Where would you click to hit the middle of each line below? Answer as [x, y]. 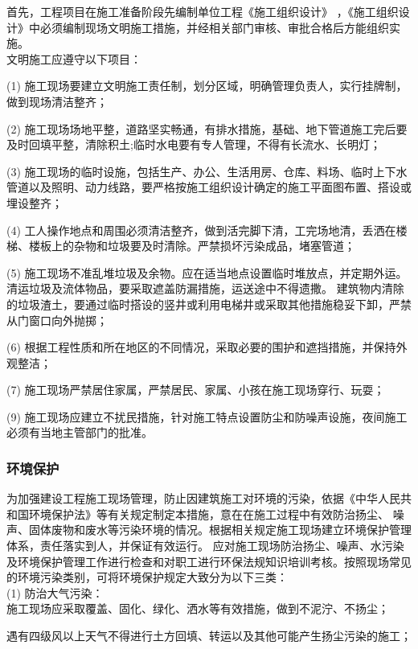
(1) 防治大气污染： [55, 592]
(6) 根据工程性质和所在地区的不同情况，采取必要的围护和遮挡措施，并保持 [201, 347]
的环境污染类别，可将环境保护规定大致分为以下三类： [147, 577]
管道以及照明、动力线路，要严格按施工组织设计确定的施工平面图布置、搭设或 [209, 187]
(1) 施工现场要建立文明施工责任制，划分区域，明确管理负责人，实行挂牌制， [207, 86]
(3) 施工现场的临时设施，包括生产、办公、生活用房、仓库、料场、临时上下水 [207, 171]
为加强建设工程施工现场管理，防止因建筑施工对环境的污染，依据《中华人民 [203, 498]
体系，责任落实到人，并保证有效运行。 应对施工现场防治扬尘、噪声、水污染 [205, 546]
